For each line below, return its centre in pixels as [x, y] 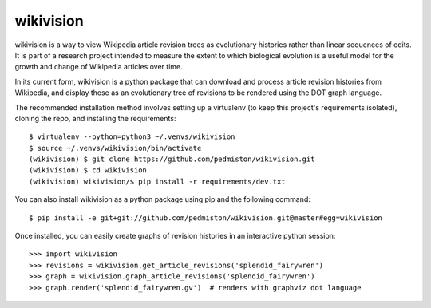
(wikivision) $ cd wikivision [88, 170]
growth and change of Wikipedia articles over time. [99, 67]
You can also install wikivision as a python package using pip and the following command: [162, 199]
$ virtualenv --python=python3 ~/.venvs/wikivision [132, 137]
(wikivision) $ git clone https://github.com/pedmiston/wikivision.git [172, 159]
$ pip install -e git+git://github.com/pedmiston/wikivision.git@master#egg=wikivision [206, 218]
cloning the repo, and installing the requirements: [95, 118]
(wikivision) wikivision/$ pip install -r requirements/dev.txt [158, 181]
